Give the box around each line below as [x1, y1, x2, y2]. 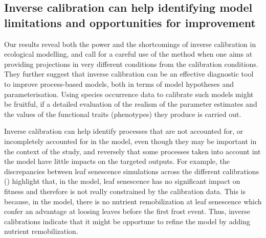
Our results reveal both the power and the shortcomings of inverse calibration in [4, 38, 256, 49]
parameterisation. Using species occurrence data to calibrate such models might [4, 88, 254, 99]
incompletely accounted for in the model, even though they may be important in [4, 135, 257, 146]
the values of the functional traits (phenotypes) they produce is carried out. [4, 108, 241, 119]
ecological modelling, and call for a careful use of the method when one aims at [4, 49, 253, 59]
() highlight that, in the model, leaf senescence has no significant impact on [4, 176, 240, 186]
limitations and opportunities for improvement [4, 14, 256, 30]
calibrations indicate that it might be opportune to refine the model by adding [4, 216, 250, 226]
